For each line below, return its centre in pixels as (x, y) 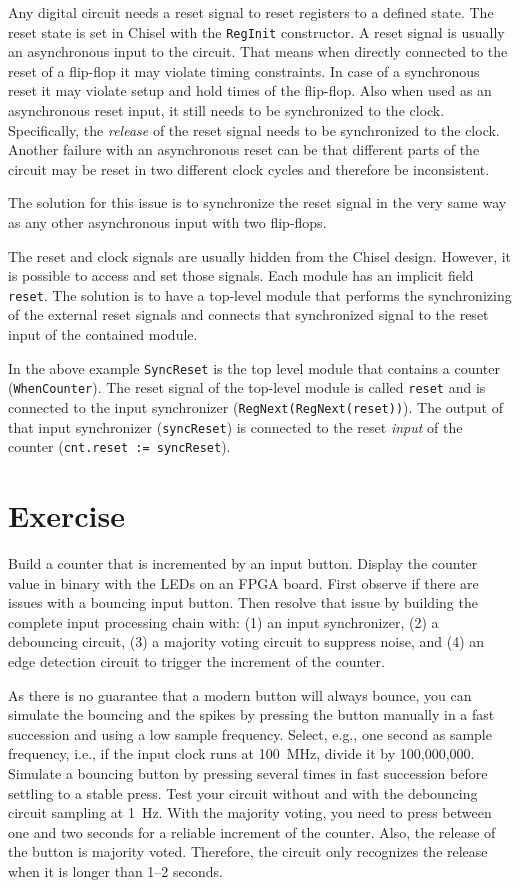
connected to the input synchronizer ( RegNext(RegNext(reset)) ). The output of (256, 406)
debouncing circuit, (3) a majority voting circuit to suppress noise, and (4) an (246, 641)
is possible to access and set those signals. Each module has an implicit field (241, 275)
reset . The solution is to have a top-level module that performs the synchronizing (260, 294)
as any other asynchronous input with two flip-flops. (167, 222)
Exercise (66, 515)
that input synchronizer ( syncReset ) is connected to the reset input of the (235, 426)
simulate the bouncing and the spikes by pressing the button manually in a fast (251, 714)
